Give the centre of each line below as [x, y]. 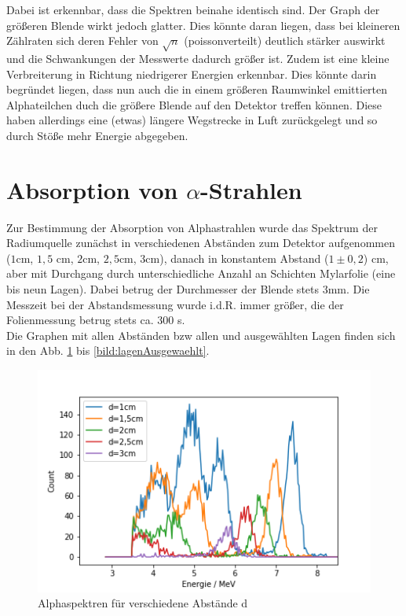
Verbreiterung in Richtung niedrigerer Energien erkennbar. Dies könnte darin [192, 74]
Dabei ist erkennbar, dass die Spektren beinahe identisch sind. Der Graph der [193, 9]
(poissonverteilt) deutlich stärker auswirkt [285, 41]
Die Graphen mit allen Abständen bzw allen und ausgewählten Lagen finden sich [201, 335]
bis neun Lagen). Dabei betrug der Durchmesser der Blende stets [163, 289]
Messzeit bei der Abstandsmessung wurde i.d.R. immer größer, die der [175, 304]
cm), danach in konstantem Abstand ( [237, 258]
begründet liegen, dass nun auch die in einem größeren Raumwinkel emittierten [197, 89]
